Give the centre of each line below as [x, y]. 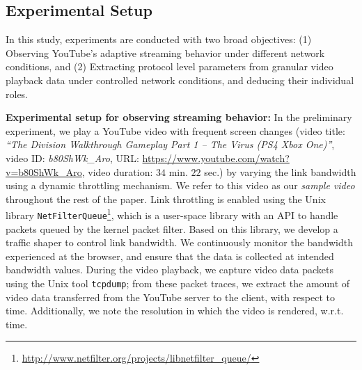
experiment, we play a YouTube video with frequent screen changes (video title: [175, 130]
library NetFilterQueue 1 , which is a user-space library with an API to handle [172, 214]
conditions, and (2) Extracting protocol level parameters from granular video [170, 66]
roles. [17, 94]
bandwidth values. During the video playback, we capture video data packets [170, 270]
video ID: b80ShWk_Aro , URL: [72, 158]
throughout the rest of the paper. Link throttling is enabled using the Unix [166, 199]
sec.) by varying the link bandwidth [280, 171]
